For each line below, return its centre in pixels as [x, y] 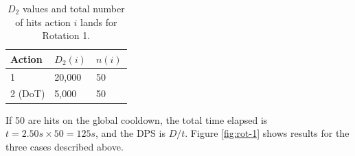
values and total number [73, 8]
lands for [99, 22]
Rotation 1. [66, 35]
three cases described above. [65, 146]
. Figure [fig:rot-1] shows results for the [267, 133]
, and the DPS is [130, 133]
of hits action [43, 22]
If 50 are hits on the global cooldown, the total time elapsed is [137, 119]
